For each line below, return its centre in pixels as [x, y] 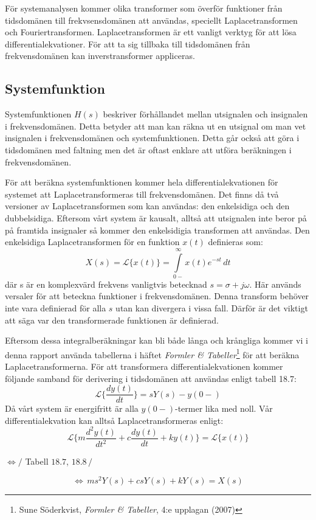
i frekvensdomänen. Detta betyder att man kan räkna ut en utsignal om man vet [156, 126]
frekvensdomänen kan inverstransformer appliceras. [100, 56]
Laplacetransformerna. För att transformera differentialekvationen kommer [144, 366]
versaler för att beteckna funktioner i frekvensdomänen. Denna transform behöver [157, 296]
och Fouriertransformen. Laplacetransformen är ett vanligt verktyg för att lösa [151, 32]
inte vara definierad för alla [56, 308]
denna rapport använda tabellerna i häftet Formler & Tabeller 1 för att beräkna [152, 353]
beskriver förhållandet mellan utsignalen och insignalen [205, 114]
